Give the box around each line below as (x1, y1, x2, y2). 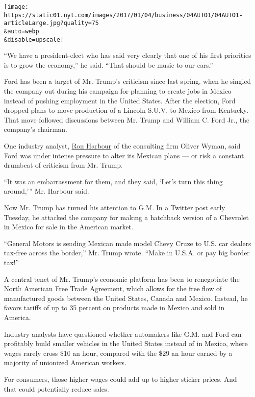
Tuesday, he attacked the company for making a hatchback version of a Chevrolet (4, 212, 249, 222)
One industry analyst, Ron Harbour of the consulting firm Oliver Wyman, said (4, 141, 241, 151)
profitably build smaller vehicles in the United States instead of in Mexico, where (4, 338, 248, 348)
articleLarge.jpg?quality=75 (4, 20, 99, 27)
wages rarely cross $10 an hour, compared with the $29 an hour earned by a (4, 347, 232, 358)
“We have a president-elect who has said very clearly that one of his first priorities (4, 50, 251, 60)
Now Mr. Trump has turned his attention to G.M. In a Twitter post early (4, 202, 225, 212)
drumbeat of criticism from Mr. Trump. (4, 160, 123, 170)
